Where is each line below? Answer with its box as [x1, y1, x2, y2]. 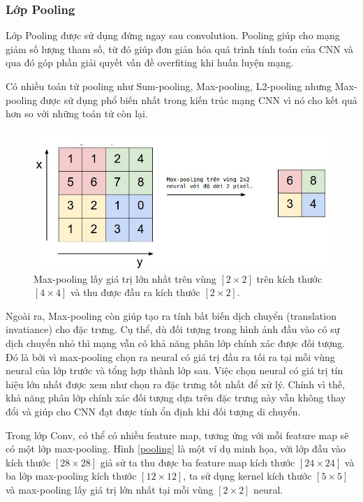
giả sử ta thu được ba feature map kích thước [100, 455, 295, 469]
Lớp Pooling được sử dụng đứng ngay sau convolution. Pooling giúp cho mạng [6, 28, 340, 43]
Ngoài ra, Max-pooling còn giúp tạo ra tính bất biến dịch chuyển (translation [6, 308, 336, 323]
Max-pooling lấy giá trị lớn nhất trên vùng [34, 271, 216, 286]
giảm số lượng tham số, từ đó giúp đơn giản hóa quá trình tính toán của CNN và [6, 41, 354, 56]
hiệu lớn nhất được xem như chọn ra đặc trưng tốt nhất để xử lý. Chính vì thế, [6, 376, 345, 391]
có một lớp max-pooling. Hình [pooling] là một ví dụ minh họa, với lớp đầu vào [6, 441, 346, 456]
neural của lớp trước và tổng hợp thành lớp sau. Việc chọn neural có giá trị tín [6, 363, 343, 378]
